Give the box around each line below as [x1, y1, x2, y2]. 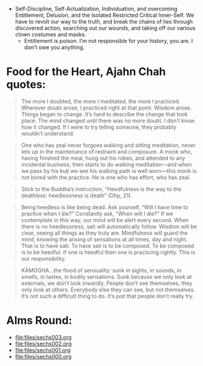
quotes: [6, 78, 46, 91]
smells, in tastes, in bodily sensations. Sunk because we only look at [21, 273, 192, 280]
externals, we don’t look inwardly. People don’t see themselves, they [21, 279, 193, 287]
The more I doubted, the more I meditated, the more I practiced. [21, 97, 181, 105]
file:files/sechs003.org [15, 333, 72, 341]
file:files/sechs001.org [15, 346, 71, 353]
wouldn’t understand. [21, 129, 75, 137]
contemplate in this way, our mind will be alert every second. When [21, 216, 189, 223]
